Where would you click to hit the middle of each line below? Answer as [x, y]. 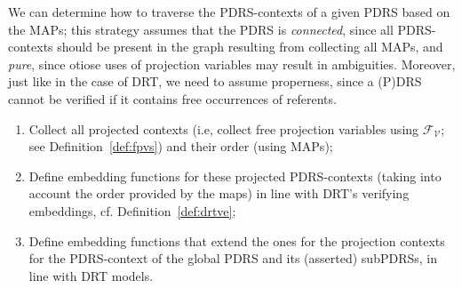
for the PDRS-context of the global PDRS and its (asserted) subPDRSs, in [233, 258]
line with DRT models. [91, 275]
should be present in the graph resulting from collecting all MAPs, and [250, 47]
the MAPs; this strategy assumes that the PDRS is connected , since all [201, 29]
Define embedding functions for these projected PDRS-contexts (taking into [235, 176]
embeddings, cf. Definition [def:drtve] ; [132, 210]
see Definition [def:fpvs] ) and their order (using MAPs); [181, 146]
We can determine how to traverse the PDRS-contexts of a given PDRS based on [229, 12]
